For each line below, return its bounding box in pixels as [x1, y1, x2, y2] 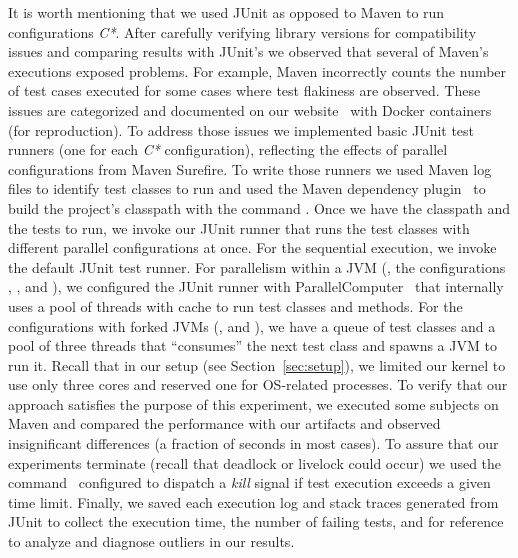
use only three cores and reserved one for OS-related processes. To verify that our [8, 374, 508, 395]
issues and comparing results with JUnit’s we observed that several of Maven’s [8, 41, 489, 62]
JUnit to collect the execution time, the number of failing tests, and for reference [8, 511, 504, 532]
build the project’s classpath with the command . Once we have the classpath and [8, 197, 511, 218]
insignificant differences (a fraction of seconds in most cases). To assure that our [8, 433, 499, 454]
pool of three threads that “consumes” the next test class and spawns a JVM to [8, 335, 497, 356]
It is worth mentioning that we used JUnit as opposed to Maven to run [8, 2, 445, 22]
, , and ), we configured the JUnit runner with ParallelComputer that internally [8, 276, 504, 297]
